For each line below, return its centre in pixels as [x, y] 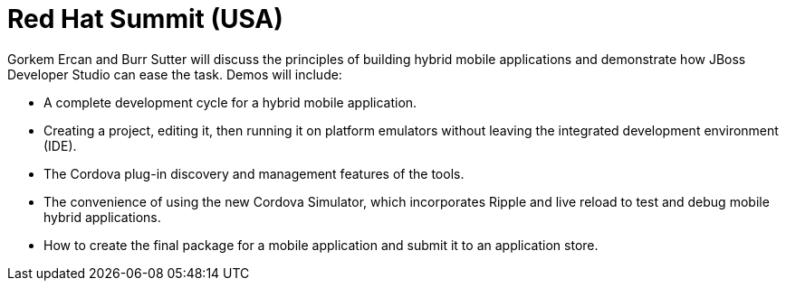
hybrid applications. [102, 217]
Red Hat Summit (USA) [145, 19]
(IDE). [60, 145]
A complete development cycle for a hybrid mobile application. [230, 102]
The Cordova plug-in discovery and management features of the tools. [254, 173]
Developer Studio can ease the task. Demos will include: [175, 74]
